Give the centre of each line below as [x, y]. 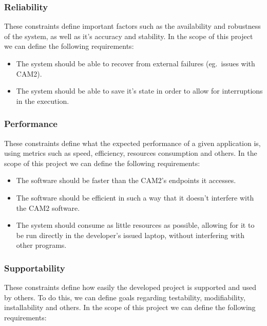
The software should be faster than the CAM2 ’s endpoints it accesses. [126, 180]
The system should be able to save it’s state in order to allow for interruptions [139, 91]
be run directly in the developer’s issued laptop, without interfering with [130, 235]
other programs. [41, 245]
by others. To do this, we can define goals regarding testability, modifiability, [125, 297]
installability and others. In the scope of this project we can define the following [130, 307]
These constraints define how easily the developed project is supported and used [130, 287]
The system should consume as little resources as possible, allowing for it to [135, 225]
